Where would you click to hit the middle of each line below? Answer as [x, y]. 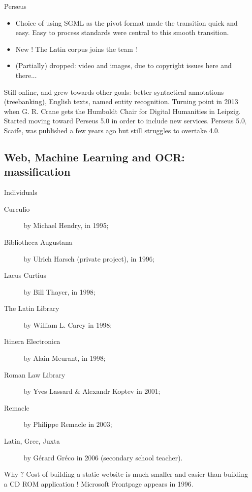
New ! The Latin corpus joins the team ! [76, 49]
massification [37, 171]
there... [26, 75]
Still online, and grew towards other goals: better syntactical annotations [114, 92]
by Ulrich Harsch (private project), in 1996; [89, 258]
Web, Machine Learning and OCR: [94, 157]
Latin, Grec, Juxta [32, 441]
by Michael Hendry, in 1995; [66, 225]
